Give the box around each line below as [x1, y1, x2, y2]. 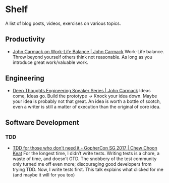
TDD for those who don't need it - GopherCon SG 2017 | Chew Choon [12, 145, 157, 151]
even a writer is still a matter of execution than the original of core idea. [12, 103, 161, 109]
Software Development [5, 118, 80, 127]
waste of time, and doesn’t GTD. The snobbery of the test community [12, 156, 157, 162]
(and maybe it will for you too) [12, 172, 75, 178]
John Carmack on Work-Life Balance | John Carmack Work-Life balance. [12, 48, 164, 54]
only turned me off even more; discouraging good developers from [12, 161, 152, 167]
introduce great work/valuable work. [12, 59, 88, 65]
